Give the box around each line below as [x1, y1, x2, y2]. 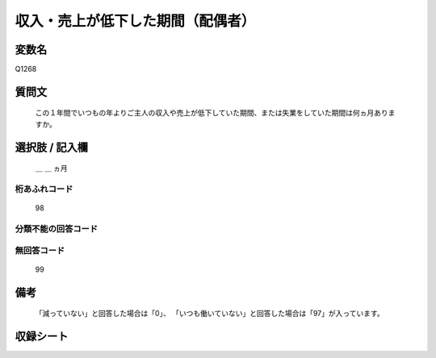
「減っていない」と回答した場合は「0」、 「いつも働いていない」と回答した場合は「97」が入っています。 [35, 309, 384, 318]
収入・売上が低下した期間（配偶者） [15, 12, 256, 30]
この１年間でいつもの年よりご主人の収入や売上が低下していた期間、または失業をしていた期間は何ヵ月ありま [35, 108, 396, 118]
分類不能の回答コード [15, 223, 99, 234]
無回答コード [15, 244, 65, 256]
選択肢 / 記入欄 [15, 140, 89, 154]
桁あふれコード [15, 184, 73, 195]
